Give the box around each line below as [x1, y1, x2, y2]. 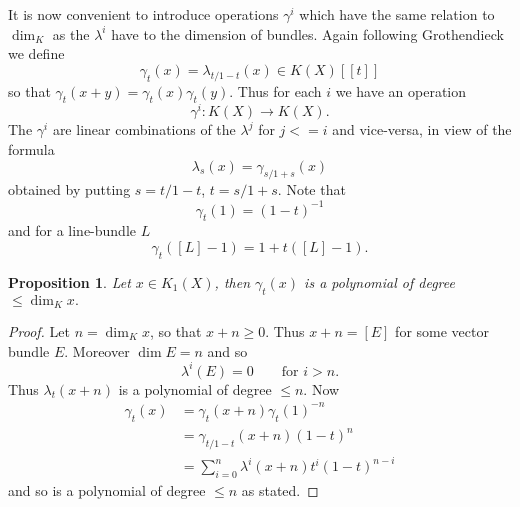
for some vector [395, 320, 489, 341]
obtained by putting [8, 179, 131, 200]
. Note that [277, 179, 346, 200]
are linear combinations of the [52, 119, 236, 140]
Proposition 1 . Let [8, 271, 131, 292]
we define [8, 43, 65, 64]
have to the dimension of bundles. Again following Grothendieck [111, 23, 504, 44]
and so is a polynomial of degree [8, 480, 206, 501]
